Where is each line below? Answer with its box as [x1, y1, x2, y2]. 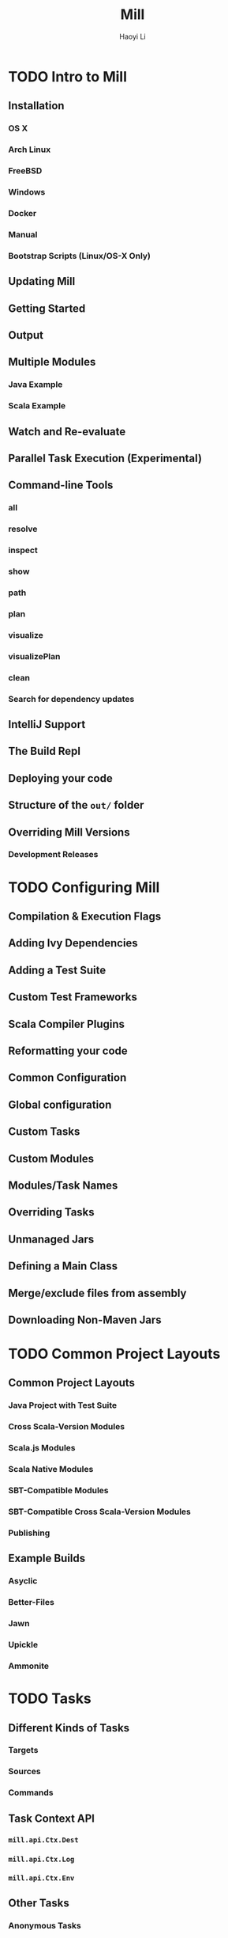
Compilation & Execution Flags [8, 910, 162, 923]
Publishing [8, 1527, 50, 1538]
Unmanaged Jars [8, 1232, 95, 1246]
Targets [8, 1745, 39, 1756]
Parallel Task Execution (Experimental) [8, 451, 203, 465]
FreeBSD [8, 165, 43, 176]
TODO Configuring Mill [8, 878, 160, 896]
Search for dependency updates [8, 693, 135, 704]
